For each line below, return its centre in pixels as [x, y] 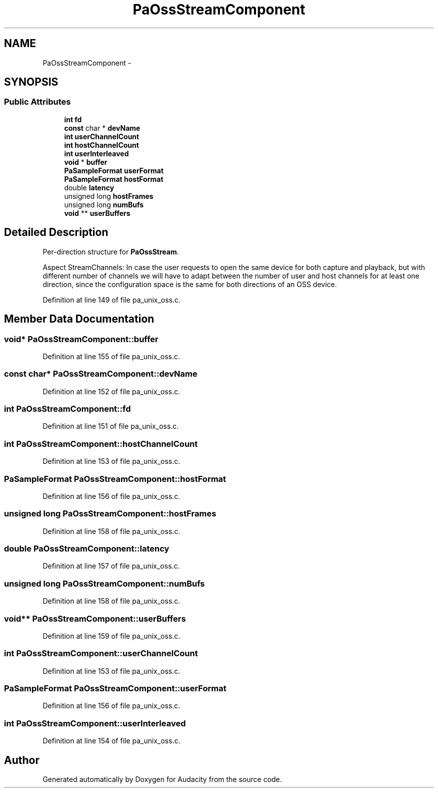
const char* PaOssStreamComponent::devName [101, 374]
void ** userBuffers [97, 213]
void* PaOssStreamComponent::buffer [81, 339]
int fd [73, 119]
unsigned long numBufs [104, 204]
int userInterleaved [96, 153]
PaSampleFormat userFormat [114, 170]
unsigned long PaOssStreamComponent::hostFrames [110, 514]
